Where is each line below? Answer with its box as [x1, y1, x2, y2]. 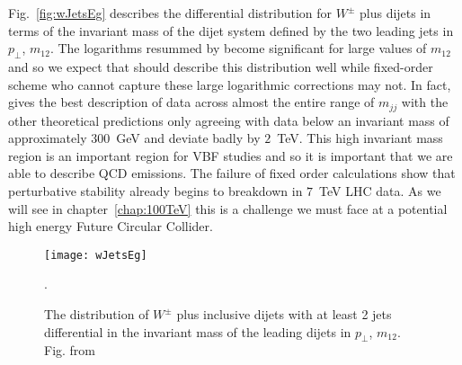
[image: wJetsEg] [44, 248, 147, 262]
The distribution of [44, 305, 149, 324]
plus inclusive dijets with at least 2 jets [176, 305, 392, 324]
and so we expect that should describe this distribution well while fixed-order [8, 57, 433, 76]
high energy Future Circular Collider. [8, 217, 213, 236]
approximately [8, 129, 87, 147]
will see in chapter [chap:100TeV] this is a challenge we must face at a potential [8, 199, 448, 218]
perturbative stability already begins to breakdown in [8, 182, 303, 200]
